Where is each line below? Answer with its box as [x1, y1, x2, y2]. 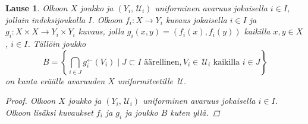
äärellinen [144, 58, 180, 66]
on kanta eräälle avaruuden [5, 74, 105, 87]
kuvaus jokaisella [165, 13, 227, 26]
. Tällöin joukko [27, 37, 86, 49]
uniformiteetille [117, 74, 173, 87]
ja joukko [125, 106, 158, 118]
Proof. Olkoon [5, 94, 56, 107]
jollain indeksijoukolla [5, 13, 86, 26]
